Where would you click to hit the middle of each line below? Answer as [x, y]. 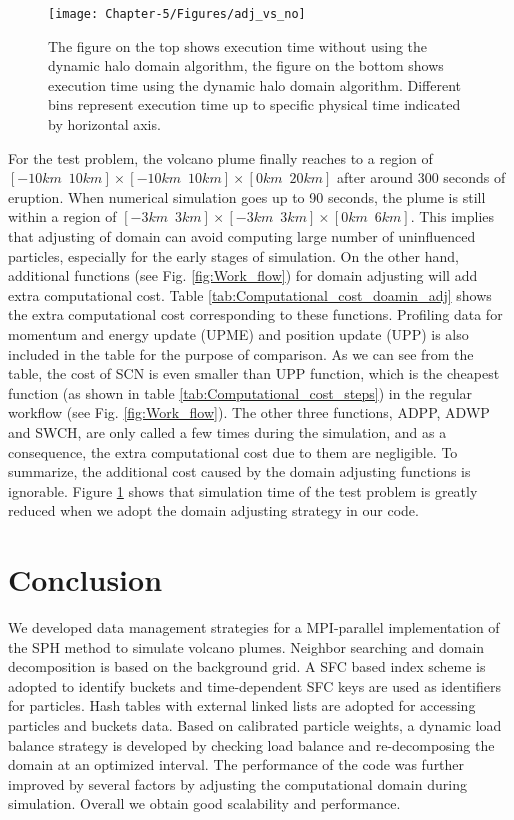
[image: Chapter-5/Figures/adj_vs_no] [177, 14]
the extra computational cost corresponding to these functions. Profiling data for [255, 314]
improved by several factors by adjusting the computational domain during [237, 783]
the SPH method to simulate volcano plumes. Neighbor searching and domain [246, 646]
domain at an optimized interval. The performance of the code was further [236, 764]
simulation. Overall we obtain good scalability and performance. [204, 803]
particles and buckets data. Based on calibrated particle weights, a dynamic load [255, 725]
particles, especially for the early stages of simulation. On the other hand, [233, 255]
